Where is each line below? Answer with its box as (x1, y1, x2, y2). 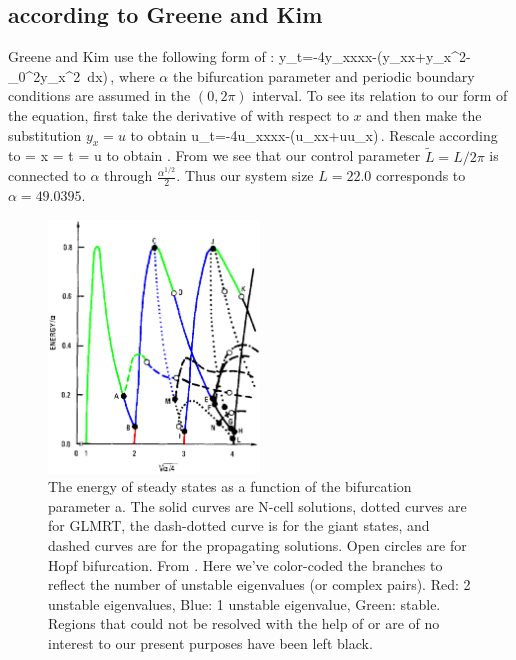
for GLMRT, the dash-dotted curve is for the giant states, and (48, 515, 430, 536)
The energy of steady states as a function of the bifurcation (48, 476, 412, 497)
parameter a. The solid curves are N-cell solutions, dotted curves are (48, 495, 467, 516)
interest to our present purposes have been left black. (48, 633, 373, 654)
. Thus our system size (176, 165, 314, 186)
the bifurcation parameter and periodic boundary (172, 65, 475, 86)
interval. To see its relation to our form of (252, 85, 508, 106)
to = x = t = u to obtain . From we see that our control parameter (8, 145, 421, 166)
